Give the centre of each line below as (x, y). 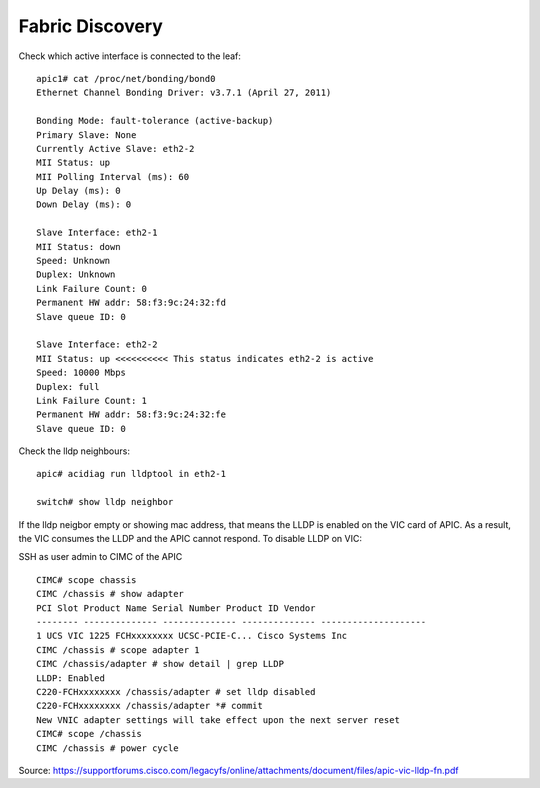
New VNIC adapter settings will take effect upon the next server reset (218, 719)
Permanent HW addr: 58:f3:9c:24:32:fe (131, 414)
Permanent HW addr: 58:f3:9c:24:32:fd (131, 303)
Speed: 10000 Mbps (81, 373)
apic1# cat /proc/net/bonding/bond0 (126, 78)
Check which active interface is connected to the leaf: (130, 56)
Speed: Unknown (73, 261)
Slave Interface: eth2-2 (97, 344)
